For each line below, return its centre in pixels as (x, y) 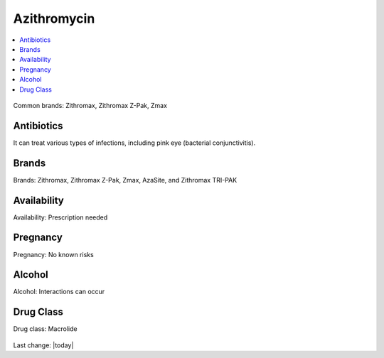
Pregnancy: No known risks (53, 254)
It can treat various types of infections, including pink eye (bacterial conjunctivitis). (134, 143)
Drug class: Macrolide (45, 329)
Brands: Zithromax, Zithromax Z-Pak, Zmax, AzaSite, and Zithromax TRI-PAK (125, 180)
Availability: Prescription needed (60, 217)
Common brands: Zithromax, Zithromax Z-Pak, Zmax (90, 105)
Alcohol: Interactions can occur (59, 292)
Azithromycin (54, 18)
